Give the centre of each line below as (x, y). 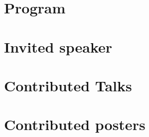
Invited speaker (58, 46)
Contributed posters (75, 124)
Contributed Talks (68, 85)
